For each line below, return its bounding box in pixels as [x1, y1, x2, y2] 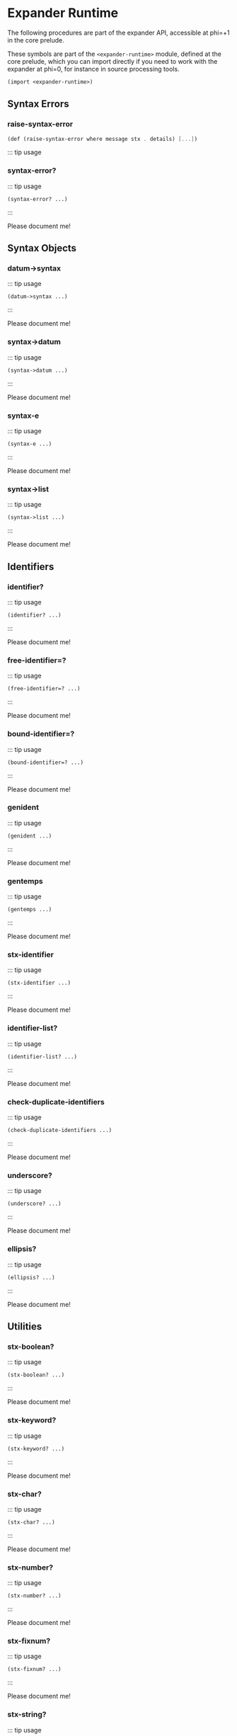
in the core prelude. [7, 35, 65, 44]
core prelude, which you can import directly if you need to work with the [7, 57, 218, 65]
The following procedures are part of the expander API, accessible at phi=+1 [7, 28, 230, 37]
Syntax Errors [7, 98, 69, 110]
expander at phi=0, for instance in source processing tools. [7, 64, 180, 73]
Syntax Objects [7, 242, 76, 254]
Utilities [7, 1320, 42, 1332]
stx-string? [7, 1710, 47, 1720]
